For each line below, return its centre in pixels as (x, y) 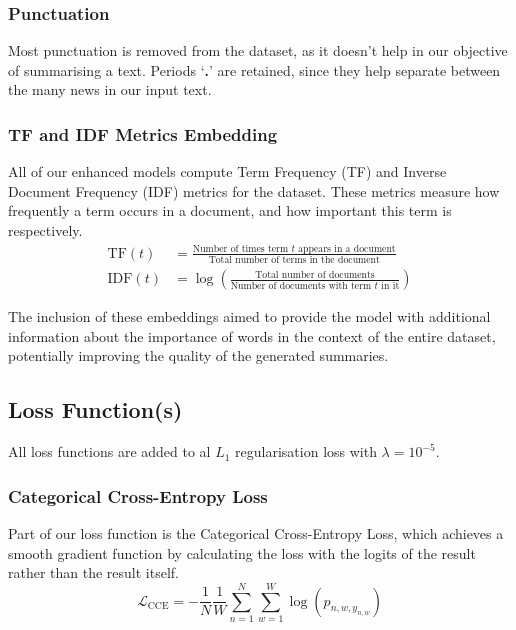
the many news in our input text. (110, 89)
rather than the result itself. (94, 572)
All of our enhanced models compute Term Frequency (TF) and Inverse (227, 171)
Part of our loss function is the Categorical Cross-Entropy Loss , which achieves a (256, 533)
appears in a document (347, 248)
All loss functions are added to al (109, 451)
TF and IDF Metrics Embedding (143, 133)
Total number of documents (315, 274)
